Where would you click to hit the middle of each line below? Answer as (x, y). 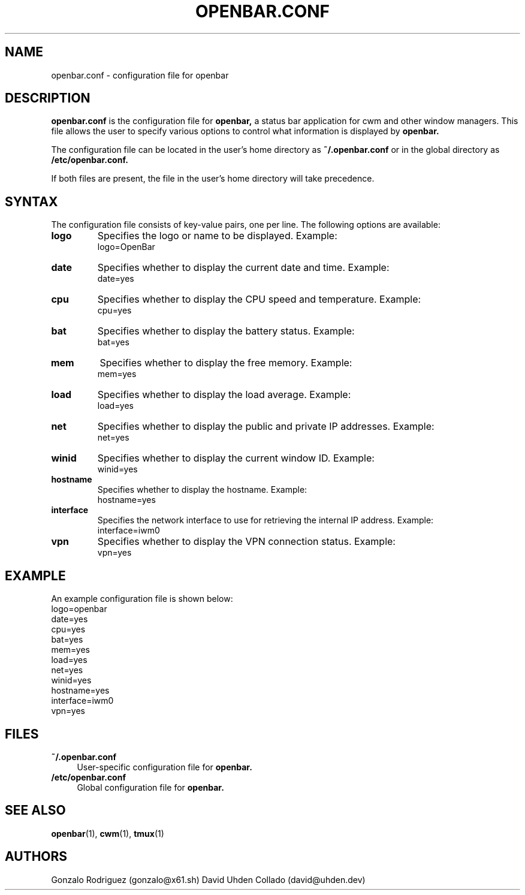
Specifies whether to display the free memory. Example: (226, 363)
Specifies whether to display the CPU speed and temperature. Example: (259, 299)
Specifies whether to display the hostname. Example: (202, 490)
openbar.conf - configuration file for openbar (140, 75)
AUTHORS (36, 857)
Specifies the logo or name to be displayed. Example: (217, 236)
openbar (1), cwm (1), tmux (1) (108, 833)
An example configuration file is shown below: (142, 599)
